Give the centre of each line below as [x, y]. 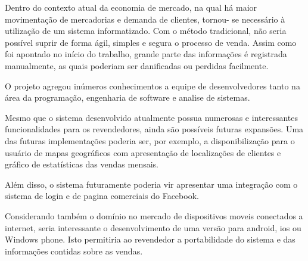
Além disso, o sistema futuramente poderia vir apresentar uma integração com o [151, 184]
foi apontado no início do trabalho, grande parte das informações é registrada [146, 54]
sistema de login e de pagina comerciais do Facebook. [102, 196]
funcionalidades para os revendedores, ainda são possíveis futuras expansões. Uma [154, 129]
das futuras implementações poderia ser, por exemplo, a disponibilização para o [150, 140]
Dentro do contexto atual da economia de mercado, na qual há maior [131, 7]
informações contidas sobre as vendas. [74, 251]
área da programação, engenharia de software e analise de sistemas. [127, 97]
